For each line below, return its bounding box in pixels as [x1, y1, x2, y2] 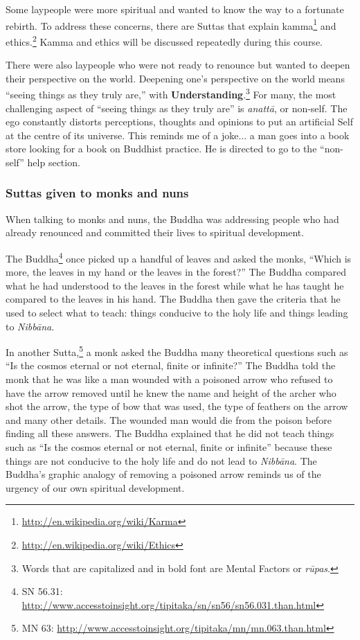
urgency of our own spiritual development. [6, 480, 185, 495]
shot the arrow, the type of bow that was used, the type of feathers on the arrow [6, 399, 348, 414]
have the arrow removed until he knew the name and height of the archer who [6, 385, 336, 400]
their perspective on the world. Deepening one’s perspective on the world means [6, 71, 345, 85]
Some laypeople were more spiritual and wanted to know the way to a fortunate [6, 2, 344, 16]
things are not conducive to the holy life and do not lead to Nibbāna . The [6, 453, 317, 468]
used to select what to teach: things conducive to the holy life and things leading [6, 305, 348, 319]
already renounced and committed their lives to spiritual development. [6, 225, 305, 240]
